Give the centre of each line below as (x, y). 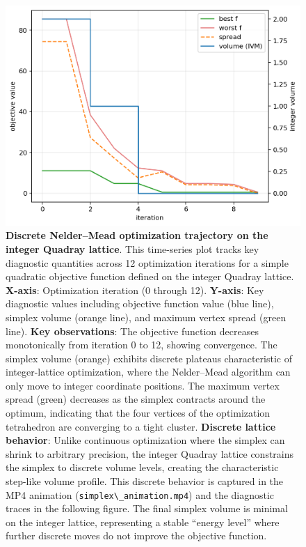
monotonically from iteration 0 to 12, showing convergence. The (142, 345)
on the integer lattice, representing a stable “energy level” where (143, 522)
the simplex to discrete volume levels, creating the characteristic (142, 467)
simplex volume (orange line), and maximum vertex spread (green (146, 317)
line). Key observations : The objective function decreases (132, 331)
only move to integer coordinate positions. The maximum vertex (143, 385)
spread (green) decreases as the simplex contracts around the (136, 399)
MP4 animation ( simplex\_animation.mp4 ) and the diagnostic (140, 494)
